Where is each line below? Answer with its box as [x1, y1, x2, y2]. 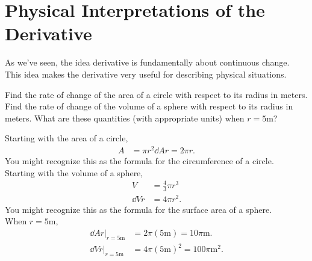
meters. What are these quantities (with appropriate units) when [5, 111, 245, 124]
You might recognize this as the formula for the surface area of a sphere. [5, 203, 272, 215]
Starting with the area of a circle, [5, 132, 128, 144]
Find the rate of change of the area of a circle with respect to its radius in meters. [5, 88, 308, 100]
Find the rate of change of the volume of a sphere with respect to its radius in [5, 100, 293, 112]
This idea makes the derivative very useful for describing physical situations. [5, 67, 287, 80]
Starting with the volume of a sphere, [5, 166, 143, 179]
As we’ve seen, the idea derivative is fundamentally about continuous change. [5, 56, 290, 69]
